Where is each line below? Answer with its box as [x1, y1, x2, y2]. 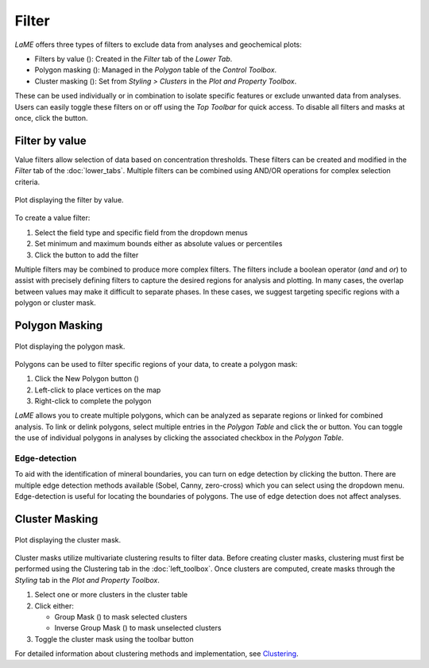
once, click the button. [14, 113, 88, 122]
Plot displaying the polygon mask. [14, 342, 126, 351]
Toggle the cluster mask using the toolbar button [34, 634, 194, 643]
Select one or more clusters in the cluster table [34, 590, 188, 600]
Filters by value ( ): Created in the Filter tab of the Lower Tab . [34, 54, 233, 64]
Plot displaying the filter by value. [14, 195, 124, 204]
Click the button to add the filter [34, 250, 139, 260]
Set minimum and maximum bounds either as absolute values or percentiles [34, 239, 283, 249]
